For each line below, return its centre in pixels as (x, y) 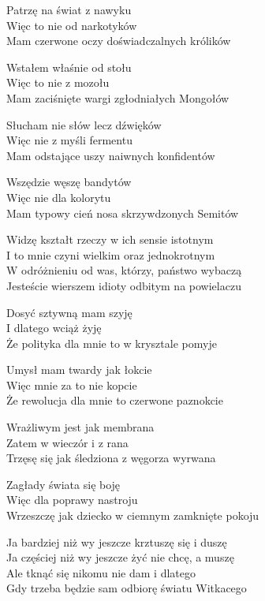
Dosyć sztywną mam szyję (69, 312)
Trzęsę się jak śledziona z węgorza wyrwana (111, 458)
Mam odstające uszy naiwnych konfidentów (111, 155)
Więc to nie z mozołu (58, 82)
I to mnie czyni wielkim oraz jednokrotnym (111, 254)
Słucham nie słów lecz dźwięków (84, 124)
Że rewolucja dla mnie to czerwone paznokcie (115, 400)
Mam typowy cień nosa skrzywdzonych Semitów (123, 213)
